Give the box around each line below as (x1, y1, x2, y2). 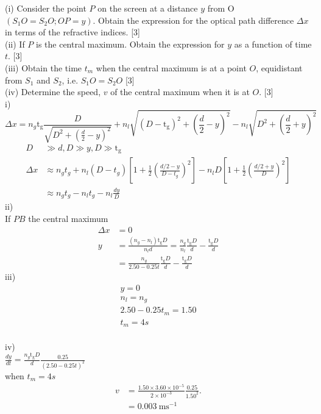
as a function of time (234, 37, 312, 50)
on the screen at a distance (97, 2, 198, 14)
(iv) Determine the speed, (5, 85, 101, 98)
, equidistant (256, 61, 303, 74)
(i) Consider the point (5, 2, 86, 14)
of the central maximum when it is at (110, 85, 250, 98)
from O (207, 2, 235, 14)
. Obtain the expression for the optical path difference (93, 13, 294, 26)
